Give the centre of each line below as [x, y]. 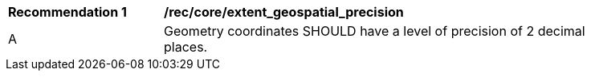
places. [186, 47]
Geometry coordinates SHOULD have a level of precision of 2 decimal [375, 31]
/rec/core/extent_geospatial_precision [284, 12]
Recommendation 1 [67, 12]
